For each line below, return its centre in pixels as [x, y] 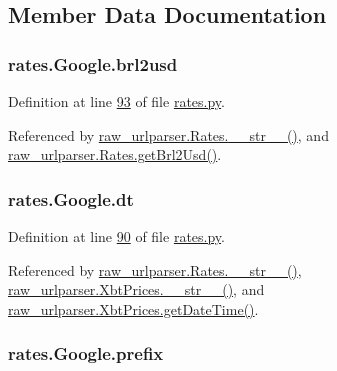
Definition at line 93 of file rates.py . [116, 101]
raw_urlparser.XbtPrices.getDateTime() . [133, 308]
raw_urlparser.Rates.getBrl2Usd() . [115, 154]
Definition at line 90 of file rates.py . [116, 236]
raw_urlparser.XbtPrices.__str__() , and [136, 289]
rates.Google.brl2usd [93, 63]
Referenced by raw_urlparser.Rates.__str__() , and [168, 134]
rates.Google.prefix [86, 353]
